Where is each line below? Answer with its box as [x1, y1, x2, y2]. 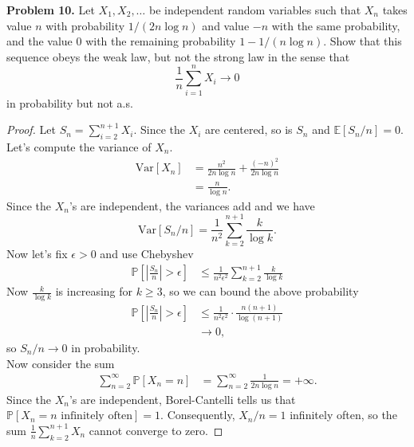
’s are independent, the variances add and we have [69, 197, 315, 214]
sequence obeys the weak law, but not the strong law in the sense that [6, 48, 350, 65]
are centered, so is [205, 121, 293, 138]
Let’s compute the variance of [6, 138, 152, 155]
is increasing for [55, 283, 133, 300]
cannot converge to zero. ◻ [89, 422, 223, 438]
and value [202, 17, 250, 33]
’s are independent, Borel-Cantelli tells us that [69, 390, 296, 407]
